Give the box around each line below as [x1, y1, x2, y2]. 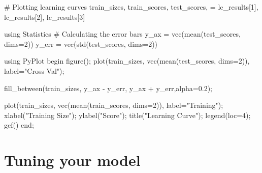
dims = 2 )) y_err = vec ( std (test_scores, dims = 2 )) [4, 38, 158, 49]
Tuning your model [4, 150, 141, 170]
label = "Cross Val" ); [4, 65, 64, 76]
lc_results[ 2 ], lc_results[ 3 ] [4, 11, 85, 22]
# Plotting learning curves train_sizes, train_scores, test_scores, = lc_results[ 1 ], [4, 2, 258, 12]
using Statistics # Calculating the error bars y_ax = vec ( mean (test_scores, [4, 28, 241, 39]
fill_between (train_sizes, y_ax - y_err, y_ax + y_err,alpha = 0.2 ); [4, 82, 212, 93]
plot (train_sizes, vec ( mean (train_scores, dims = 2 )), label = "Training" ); [4, 100, 223, 110]
